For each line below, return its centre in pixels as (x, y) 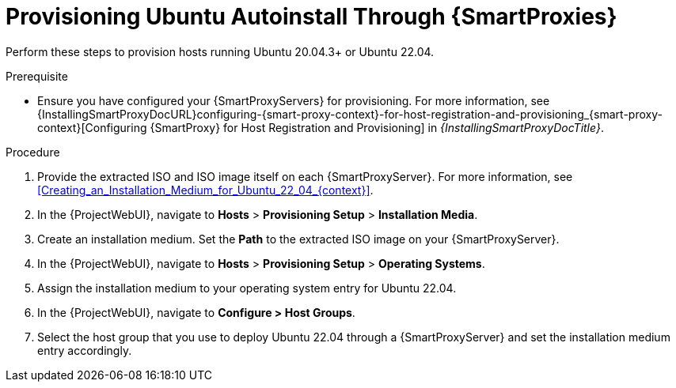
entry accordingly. (85, 350)
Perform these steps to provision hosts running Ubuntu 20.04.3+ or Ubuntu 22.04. (220, 51)
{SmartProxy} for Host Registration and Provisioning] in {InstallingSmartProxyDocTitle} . (377, 127)
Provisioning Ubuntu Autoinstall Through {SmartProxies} (311, 17)
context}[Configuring (92, 127)
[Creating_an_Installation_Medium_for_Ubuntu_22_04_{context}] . (205, 190)
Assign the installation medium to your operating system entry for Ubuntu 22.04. (247, 288)
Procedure (33, 152)
